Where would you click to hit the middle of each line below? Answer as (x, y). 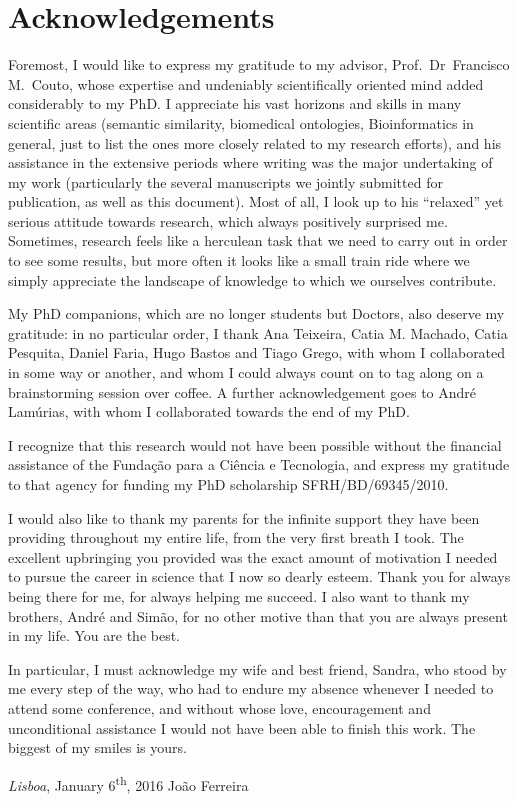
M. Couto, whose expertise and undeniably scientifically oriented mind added (246, 83)
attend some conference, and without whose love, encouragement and (219, 707)
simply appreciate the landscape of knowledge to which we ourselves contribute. (252, 279)
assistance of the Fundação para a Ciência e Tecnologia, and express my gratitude (259, 464)
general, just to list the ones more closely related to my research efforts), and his (255, 142)
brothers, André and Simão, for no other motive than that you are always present (258, 615)
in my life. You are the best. (94, 635)
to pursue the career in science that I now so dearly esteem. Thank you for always (259, 576)
